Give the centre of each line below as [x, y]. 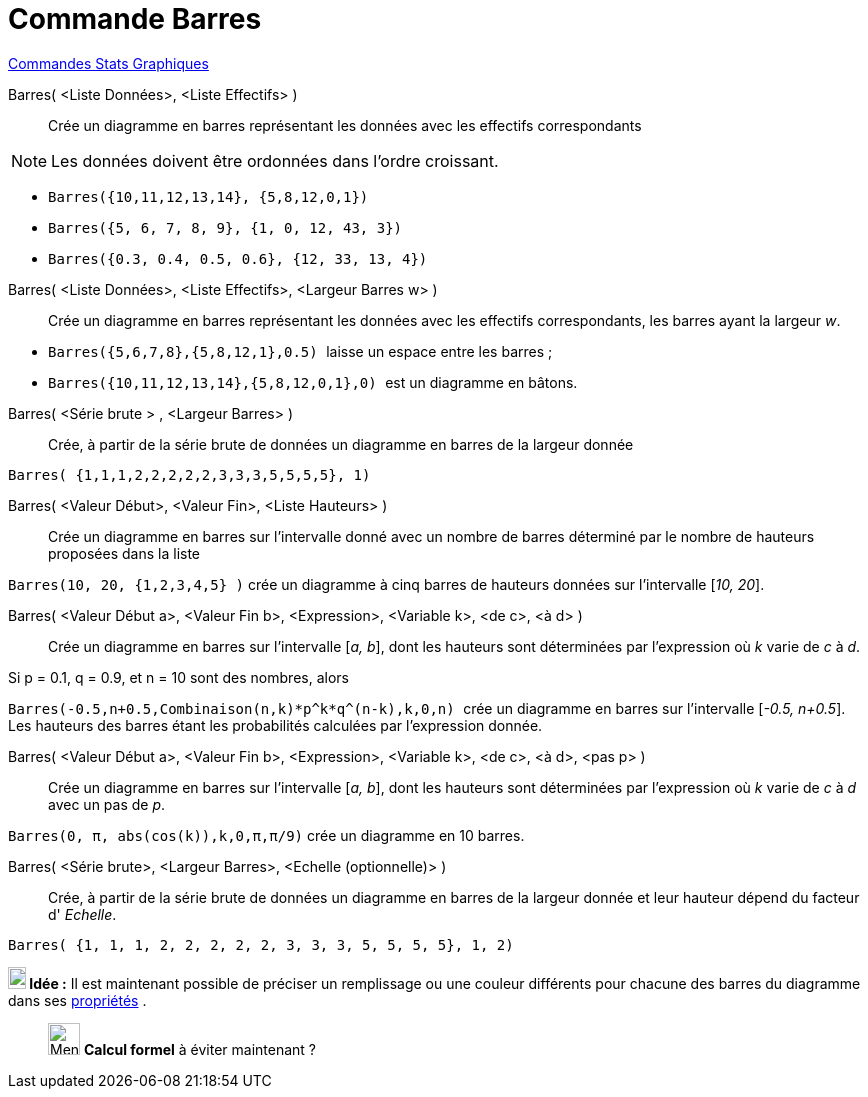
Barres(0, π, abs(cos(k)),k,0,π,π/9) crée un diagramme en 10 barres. [266, 835]
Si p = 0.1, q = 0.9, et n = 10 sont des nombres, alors [178, 677]
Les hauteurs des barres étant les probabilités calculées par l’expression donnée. [275, 725]
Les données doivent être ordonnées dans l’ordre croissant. [275, 160]
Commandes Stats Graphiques [108, 63]
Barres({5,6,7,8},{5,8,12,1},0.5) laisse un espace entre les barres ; [300, 351]
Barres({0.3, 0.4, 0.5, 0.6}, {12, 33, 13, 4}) [238, 258]
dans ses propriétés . [77, 1000]
